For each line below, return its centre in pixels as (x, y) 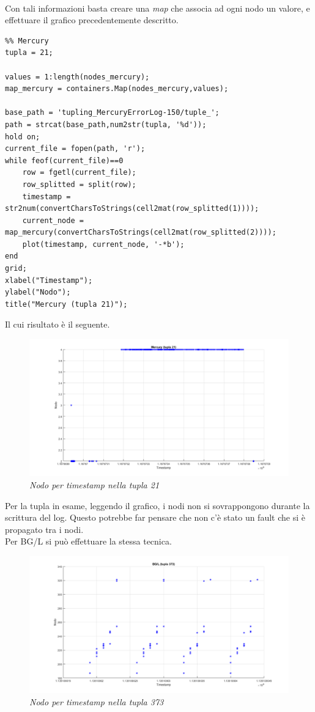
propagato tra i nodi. (44, 529)
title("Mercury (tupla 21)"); (66, 304)
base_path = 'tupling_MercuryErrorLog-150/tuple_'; (112, 113)
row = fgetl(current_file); (79, 173)
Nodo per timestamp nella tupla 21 (94, 485)
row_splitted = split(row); (79, 184)
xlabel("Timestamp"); (49, 280)
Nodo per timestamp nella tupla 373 (97, 702)
